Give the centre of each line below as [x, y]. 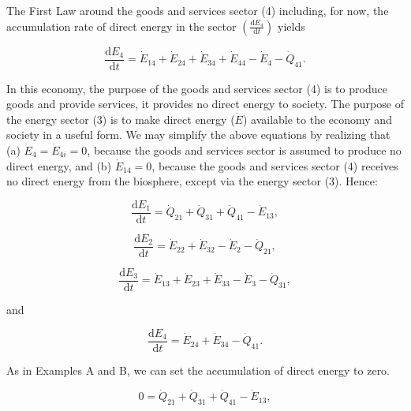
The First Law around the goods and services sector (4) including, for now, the [198, 10]
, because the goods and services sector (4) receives [275, 165]
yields [291, 26]
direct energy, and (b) [59, 165]
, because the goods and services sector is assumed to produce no [244, 150]
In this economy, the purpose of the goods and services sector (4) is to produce [197, 88]
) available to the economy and [317, 119]
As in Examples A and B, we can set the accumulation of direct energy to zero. [198, 370]
